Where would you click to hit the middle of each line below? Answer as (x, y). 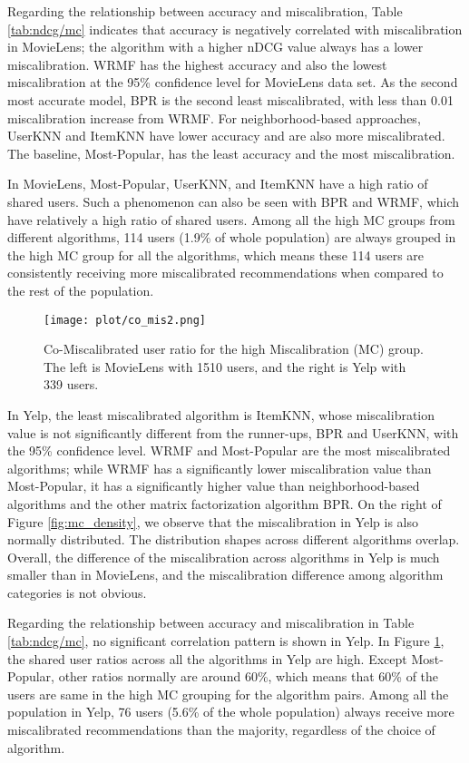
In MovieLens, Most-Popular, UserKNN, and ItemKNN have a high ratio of (218, 184)
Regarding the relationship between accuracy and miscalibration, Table (205, 11)
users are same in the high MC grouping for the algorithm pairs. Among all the (228, 694)
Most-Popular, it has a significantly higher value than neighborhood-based (214, 486)
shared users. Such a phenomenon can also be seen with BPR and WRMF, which (234, 201)
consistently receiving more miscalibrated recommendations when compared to (225, 273)
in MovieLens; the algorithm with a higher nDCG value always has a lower (215, 47)
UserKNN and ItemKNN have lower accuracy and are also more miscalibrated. (226, 136)
